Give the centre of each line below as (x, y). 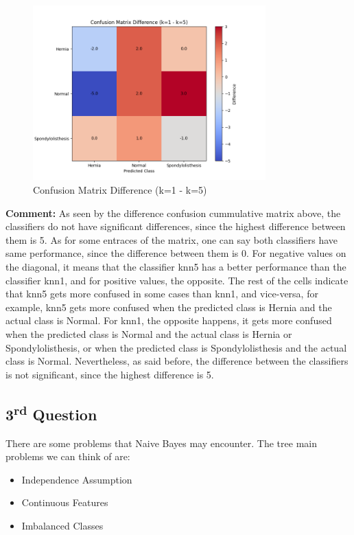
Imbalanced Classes (62, 525)
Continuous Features (65, 502)
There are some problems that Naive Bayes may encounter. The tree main (161, 443)
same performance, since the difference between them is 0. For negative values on (176, 253)
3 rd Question (51, 412)
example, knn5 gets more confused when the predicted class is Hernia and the (169, 307)
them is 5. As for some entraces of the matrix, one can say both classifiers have (172, 239)
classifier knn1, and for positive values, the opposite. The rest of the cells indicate (177, 280)
